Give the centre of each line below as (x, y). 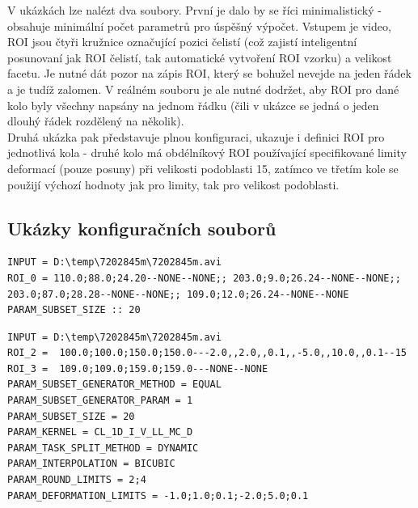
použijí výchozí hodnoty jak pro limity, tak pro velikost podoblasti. (173, 184)
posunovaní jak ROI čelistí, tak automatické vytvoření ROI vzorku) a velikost (200, 57)
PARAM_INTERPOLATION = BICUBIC (91, 464)
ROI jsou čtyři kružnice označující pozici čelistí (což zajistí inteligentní (182, 42)
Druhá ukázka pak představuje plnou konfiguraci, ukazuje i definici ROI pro (196, 136)
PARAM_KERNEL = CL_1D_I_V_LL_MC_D (100, 432)
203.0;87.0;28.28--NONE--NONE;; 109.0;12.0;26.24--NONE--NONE (178, 294)
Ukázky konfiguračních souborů (142, 228)
